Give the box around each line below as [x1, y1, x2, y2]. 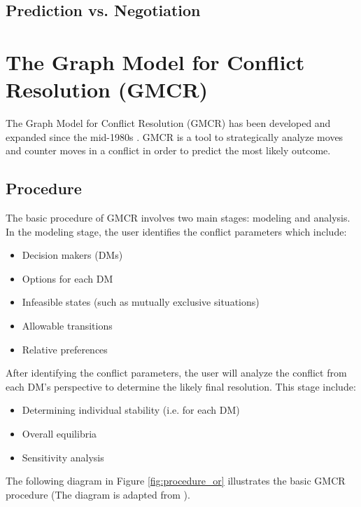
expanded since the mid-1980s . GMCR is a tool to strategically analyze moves [6, 129, 344, 144]
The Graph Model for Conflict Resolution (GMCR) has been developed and [6, 116, 331, 130]
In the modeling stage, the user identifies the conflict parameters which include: [6, 224, 347, 238]
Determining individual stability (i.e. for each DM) [22, 403, 240, 417]
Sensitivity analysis [22, 449, 104, 464]
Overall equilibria [22, 426, 97, 441]
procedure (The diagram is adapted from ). [6, 487, 190, 501]
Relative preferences [22, 342, 108, 356]
